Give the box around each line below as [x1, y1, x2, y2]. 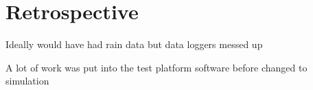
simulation [5, 74, 49, 88]
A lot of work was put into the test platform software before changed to [5, 60, 308, 74]
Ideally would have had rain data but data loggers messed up [5, 37, 263, 52]
